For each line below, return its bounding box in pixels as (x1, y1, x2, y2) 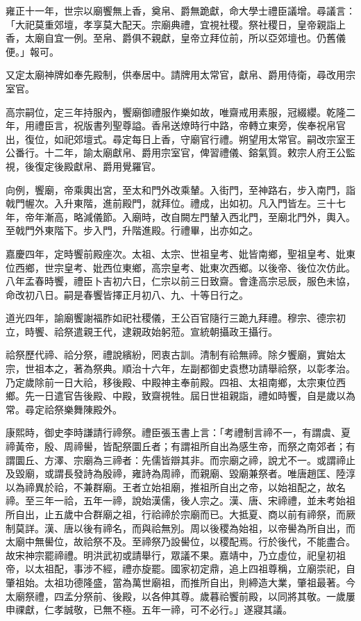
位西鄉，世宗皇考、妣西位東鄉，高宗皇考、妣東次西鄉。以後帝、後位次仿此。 (6, 260, 355, 274)
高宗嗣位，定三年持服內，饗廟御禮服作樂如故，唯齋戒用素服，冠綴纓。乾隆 (6, 104, 346, 119)
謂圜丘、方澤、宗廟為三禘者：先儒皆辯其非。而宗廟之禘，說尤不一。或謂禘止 (6, 452, 355, 467)
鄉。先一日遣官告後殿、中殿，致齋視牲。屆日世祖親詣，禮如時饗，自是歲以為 (6, 388, 355, 403)
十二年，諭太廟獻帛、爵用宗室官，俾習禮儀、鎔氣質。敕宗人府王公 (44, 145, 346, 160)
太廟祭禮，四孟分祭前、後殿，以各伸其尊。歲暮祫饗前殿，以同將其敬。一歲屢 (6, 588, 355, 603)
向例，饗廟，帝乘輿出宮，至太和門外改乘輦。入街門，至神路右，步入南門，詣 (6, 182, 355, 197)
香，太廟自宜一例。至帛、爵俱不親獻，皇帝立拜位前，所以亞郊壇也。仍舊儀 (6, 31, 346, 45)
